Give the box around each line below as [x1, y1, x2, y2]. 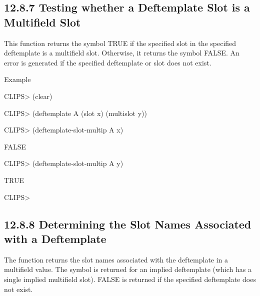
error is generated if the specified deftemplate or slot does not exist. [4, 57, 211, 67]
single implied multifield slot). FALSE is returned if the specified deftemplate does [4, 273, 256, 284]
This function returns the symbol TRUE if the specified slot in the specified [4, 37, 236, 48]
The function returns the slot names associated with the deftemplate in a [4, 254, 228, 264]
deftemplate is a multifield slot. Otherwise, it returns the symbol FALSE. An [4, 47, 239, 58]
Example [4, 74, 31, 84]
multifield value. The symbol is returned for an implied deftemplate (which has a [4, 264, 252, 274]
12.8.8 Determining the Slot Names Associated [4, 216, 251, 231]
